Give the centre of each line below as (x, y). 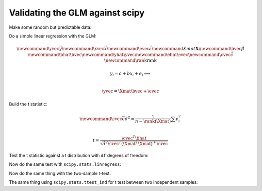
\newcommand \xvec (83, 49)
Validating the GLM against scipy (77, 13)
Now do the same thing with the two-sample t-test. (60, 173)
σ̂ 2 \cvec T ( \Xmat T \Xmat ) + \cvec (135, 143)
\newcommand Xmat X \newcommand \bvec (196, 49)
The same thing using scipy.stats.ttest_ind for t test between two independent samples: (103, 182)
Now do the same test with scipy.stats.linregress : (65, 164)
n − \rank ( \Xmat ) (153, 121)
